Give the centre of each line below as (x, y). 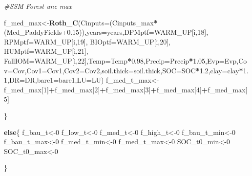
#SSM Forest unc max (38, 6)
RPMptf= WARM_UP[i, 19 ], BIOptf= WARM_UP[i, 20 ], (87, 41)
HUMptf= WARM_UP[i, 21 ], (46, 51)
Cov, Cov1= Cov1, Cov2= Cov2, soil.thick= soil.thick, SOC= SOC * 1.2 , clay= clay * (128, 70)
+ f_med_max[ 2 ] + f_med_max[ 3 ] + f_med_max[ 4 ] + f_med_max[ (148, 89)
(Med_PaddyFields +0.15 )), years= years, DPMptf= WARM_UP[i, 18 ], (106, 32)
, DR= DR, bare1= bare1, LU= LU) (56, 80)
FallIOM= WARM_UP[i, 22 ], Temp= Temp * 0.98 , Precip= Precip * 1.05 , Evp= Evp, (121, 60)
